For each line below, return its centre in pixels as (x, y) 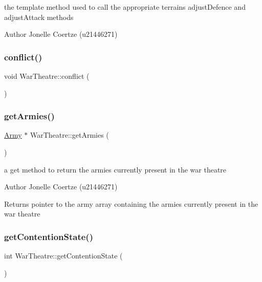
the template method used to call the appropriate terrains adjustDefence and (125, 7)
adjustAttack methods (39, 17)
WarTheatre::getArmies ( (69, 135)
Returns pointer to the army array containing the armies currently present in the (131, 203)
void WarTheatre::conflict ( (47, 76)
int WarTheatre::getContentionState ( (63, 256)
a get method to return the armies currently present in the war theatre (115, 169)
